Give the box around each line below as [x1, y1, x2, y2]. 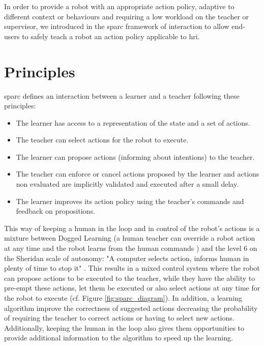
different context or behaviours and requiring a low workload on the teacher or [4, 11, 249, 21]
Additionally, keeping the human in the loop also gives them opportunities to [4, 322, 245, 333]
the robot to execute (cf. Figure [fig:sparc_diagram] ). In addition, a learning [4, 293, 242, 303]
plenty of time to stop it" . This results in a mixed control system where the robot [4, 263, 260, 273]
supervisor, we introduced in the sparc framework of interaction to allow [4, 21, 229, 32]
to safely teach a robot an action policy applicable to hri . [22, 31, 200, 41]
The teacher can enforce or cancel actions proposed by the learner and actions [16, 168, 259, 179]
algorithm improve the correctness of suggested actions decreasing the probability [4, 302, 258, 313]
